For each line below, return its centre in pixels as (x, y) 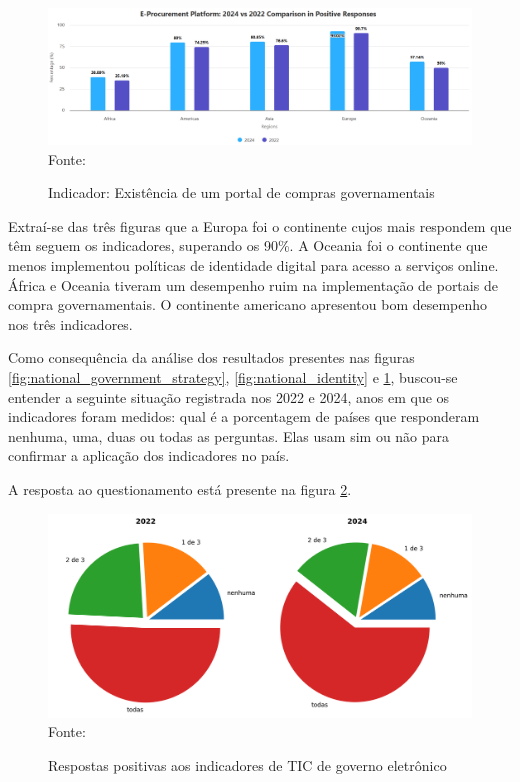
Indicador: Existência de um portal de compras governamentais (241, 192)
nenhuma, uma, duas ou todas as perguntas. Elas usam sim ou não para (229, 435)
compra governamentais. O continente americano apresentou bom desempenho (248, 304)
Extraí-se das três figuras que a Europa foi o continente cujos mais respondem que (260, 225)
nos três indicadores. (70, 323)
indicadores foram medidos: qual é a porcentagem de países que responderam (244, 416)
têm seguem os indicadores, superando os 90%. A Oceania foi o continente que (248, 245)
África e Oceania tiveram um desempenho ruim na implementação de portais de (253, 284)
